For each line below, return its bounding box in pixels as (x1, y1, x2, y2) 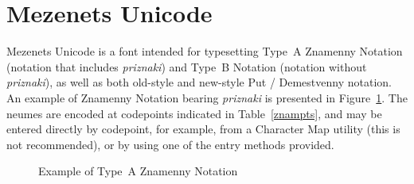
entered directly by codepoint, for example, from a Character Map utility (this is (6, 121, 400, 137)
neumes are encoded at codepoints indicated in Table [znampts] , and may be (6, 105, 382, 121)
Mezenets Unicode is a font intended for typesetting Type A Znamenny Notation (6, 43, 403, 59)
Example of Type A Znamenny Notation (38, 163, 238, 179)
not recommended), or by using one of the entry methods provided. (6, 136, 334, 152)
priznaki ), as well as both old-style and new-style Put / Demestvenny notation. (6, 74, 392, 90)
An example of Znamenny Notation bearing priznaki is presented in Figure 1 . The (6, 89, 408, 105)
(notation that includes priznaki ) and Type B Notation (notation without (6, 58, 367, 75)
